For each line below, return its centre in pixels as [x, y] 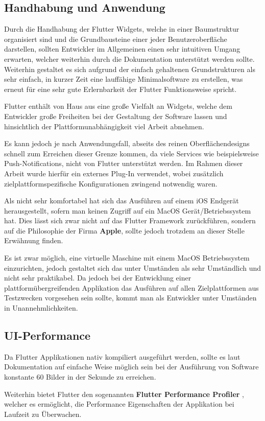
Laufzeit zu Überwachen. [43, 414]
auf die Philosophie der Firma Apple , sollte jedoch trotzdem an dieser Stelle [124, 230]
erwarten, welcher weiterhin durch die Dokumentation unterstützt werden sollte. [129, 59]
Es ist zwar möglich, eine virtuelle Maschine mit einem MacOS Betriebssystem [127, 258]
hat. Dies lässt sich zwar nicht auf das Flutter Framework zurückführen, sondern [130, 220]
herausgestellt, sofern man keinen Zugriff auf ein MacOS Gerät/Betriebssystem [128, 210]
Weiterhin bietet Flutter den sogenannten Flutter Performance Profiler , [124, 394]
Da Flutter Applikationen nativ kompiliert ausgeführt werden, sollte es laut [122, 356]
